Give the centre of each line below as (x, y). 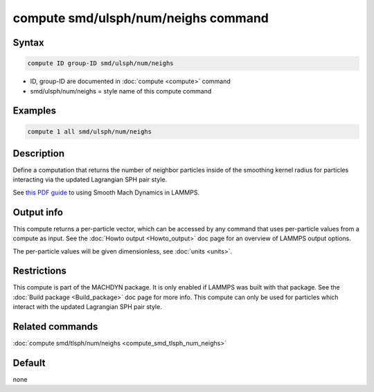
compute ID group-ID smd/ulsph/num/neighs (100, 63)
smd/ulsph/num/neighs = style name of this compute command (121, 91)
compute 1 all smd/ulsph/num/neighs (90, 131)
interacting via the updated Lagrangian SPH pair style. (90, 179)
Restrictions (40, 271)
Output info (38, 212)
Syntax (28, 43)
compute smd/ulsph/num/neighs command (141, 18)
